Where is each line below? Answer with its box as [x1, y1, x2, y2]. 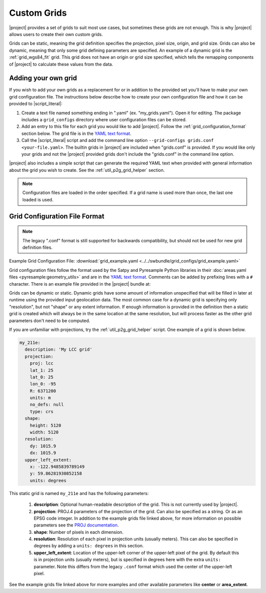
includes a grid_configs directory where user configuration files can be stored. [21, 116, 187, 123]
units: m [30, 395, 51, 401]
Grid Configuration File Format [9, 212, 104, 220]
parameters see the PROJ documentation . [33, 522, 119, 528]
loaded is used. [22, 197, 54, 202]
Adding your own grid [9, 74, 77, 82]
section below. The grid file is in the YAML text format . [21, 131, 132, 136]
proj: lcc [30, 361, 54, 366]
